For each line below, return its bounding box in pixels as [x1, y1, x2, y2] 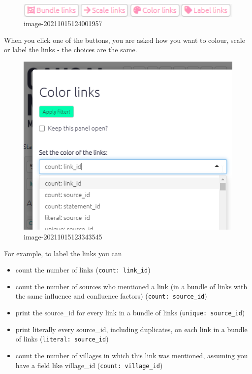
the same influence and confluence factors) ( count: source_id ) [15, 291, 207, 301]
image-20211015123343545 [24, 232, 102, 242]
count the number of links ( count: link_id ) [15, 265, 151, 275]
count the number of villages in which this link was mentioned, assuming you [15, 350, 248, 361]
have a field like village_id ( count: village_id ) [15, 360, 163, 370]
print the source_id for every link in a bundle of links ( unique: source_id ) [15, 307, 245, 318]
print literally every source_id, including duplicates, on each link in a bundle [15, 324, 248, 334]
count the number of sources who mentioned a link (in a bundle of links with [15, 281, 248, 291]
